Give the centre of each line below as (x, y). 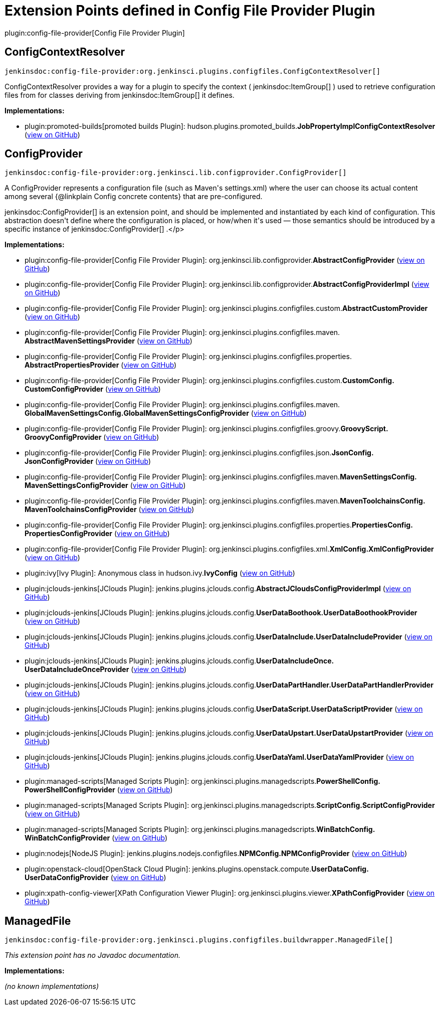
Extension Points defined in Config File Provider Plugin (190, 11)
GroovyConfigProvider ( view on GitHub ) (92, 437)
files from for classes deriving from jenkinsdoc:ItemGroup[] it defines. (120, 95)
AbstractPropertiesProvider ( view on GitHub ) (101, 365)
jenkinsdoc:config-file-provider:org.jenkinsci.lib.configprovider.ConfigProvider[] (176, 173)
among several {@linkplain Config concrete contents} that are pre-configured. (134, 197)
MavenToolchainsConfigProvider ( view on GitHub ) (109, 510)
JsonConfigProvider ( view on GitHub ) (88, 461)
